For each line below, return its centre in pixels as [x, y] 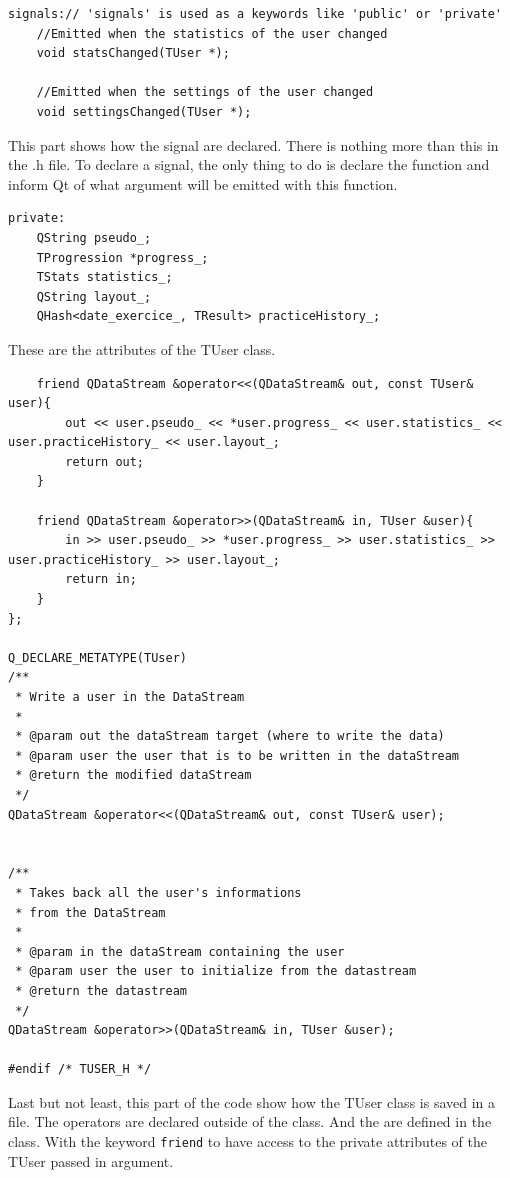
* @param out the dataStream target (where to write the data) [230, 736]
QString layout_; [94, 296]
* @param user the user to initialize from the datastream [216, 971]
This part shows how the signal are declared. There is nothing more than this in [253, 144]
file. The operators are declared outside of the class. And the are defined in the [250, 1121]
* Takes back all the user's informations [158, 892]
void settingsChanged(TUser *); [144, 111]
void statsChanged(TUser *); [133, 53]
